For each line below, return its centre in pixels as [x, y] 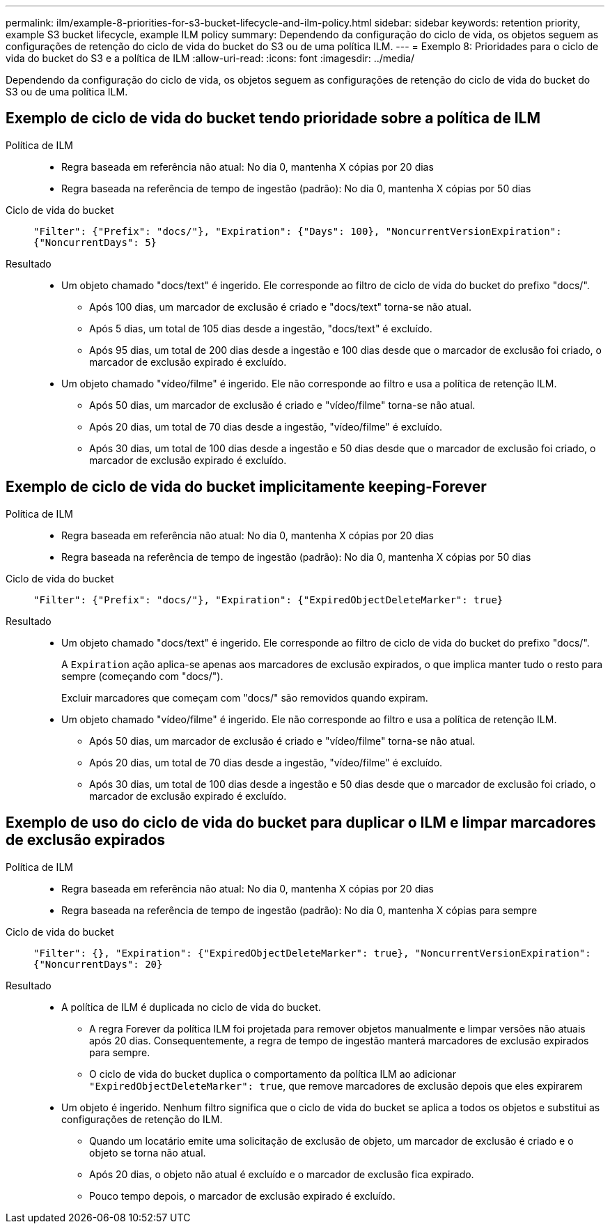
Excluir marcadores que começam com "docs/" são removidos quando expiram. [245, 697]
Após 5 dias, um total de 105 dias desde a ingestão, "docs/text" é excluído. [261, 328]
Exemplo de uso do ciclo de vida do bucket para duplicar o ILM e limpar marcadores [301, 823]
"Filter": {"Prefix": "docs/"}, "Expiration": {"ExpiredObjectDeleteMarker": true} [268, 600]
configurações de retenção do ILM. [142, 1119]
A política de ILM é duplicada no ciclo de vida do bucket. [191, 1007]
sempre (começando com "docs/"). [142, 676]
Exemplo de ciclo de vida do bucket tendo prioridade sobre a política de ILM [273, 118]
